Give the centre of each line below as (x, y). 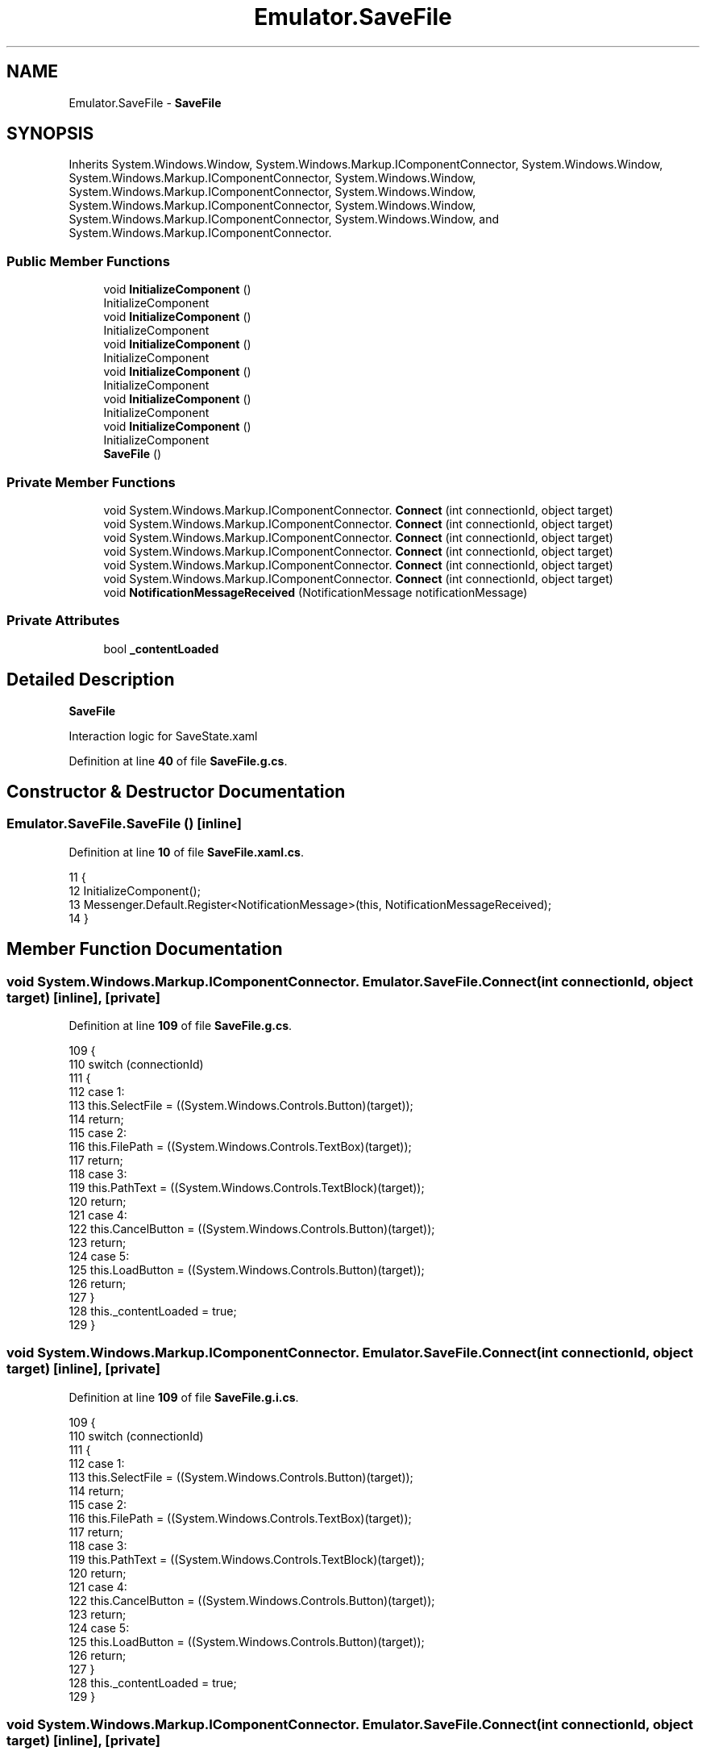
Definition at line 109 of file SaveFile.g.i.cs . (184, 1397)
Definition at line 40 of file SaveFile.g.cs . (178, 761)
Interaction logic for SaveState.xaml (163, 736)
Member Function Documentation (145, 949)
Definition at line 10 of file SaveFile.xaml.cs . (186, 852)
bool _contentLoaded (161, 648)
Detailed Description (91, 680)
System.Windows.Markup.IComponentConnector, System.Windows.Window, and (284, 219)
